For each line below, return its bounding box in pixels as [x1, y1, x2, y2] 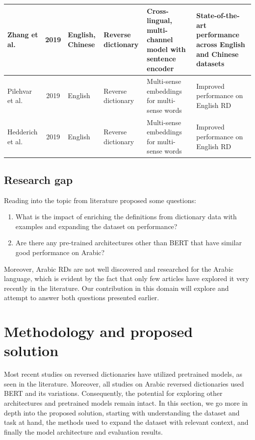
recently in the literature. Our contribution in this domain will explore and [4, 283, 229, 293]
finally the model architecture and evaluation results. [4, 426, 163, 437]
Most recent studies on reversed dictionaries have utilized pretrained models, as [4, 369, 243, 379]
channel [147, 34, 173, 45]
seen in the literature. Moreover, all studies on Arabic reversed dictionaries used [4, 378, 244, 388]
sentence [147, 53, 176, 64]
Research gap [4, 172, 73, 187]
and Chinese [196, 49, 239, 59]
